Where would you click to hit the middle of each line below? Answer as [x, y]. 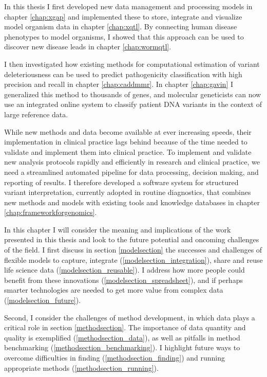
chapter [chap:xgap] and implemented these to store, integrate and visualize [123, 16]
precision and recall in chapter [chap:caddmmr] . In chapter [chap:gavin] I [119, 84]
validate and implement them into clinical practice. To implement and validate [128, 151]
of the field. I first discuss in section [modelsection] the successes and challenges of [133, 250]
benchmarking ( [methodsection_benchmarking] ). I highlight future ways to [122, 347]
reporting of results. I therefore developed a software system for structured [121, 182]
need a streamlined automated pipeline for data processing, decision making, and [131, 172]
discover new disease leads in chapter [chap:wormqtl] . [88, 47]
